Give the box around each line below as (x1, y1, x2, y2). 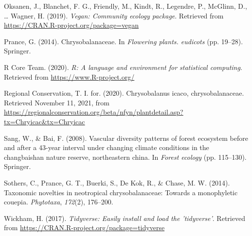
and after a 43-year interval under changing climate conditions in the (4, 142, 209, 152)
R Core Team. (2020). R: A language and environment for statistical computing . (4, 62, 242, 72)
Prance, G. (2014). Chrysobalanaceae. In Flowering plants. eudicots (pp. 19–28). (4, 36, 243, 46)
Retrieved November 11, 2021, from (4, 97, 109, 107)
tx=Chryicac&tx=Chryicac (4, 116, 85, 126)
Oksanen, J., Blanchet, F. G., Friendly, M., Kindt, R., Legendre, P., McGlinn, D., (4, 1, 247, 11)
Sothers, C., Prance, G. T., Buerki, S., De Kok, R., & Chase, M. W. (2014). (4, 177, 230, 187)
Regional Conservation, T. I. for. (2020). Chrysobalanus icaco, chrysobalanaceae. (4, 88, 244, 98)
